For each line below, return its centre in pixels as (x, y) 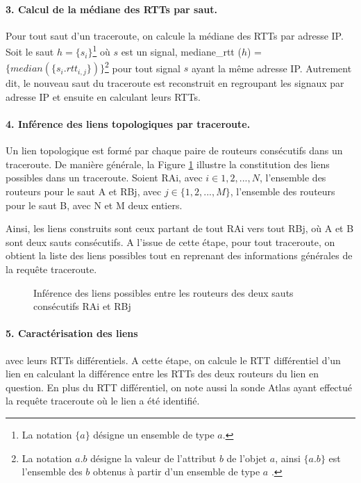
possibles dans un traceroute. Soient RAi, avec (104, 178)
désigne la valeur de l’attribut (153, 458)
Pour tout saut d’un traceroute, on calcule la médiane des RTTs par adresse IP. (175, 35)
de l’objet (247, 458)
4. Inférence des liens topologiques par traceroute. (128, 124)
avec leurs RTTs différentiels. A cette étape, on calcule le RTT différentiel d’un (173, 360)
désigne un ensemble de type (154, 434)
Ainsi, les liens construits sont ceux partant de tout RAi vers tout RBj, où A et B (180, 228)
